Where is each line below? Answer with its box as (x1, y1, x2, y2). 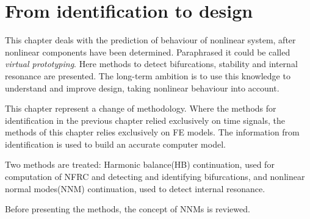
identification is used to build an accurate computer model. (5, 137, 226, 150)
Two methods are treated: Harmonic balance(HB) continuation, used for (5, 158, 275, 171)
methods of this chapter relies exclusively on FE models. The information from (5, 126, 300, 138)
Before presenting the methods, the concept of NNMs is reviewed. (5, 203, 250, 215)
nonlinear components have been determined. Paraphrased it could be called (5, 45, 290, 58)
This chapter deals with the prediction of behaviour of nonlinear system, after (5, 34, 296, 46)
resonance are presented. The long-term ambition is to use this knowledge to (5, 69, 290, 82)
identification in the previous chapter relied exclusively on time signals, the (5, 113, 285, 126)
